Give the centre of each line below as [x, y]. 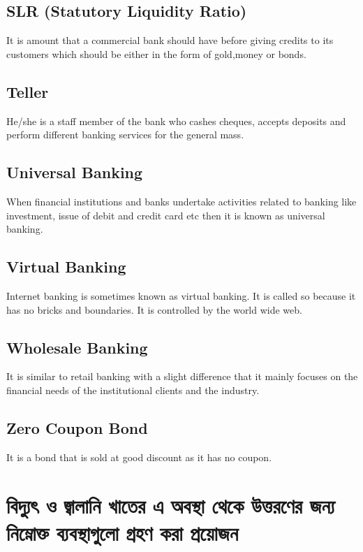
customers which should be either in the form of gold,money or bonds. [156, 53]
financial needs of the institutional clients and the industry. [133, 390]
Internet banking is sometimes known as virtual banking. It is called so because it [181, 295]
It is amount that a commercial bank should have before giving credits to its [170, 40]
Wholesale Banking [77, 347]
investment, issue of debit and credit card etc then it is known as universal [166, 215]
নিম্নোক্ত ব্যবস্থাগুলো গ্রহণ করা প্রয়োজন [123, 532]
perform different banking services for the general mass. [125, 135]
